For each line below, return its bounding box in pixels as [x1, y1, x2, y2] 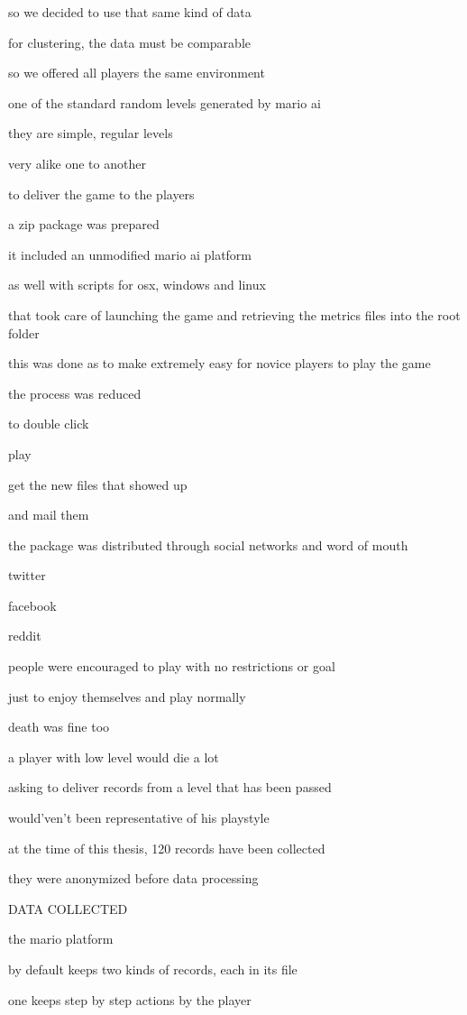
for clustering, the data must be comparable [8, 32, 251, 51]
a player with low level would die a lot [8, 747, 219, 766]
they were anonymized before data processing [8, 869, 259, 888]
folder [8, 323, 40, 342]
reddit [8, 626, 41, 645]
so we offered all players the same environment [8, 63, 265, 82]
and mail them [8, 505, 89, 524]
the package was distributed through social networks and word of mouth [8, 535, 408, 554]
